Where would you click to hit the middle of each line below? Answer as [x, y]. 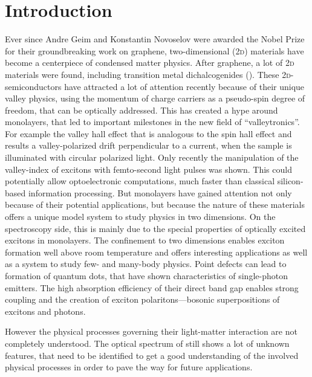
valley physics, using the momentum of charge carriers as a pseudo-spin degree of [155, 98]
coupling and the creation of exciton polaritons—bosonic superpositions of [142, 299]
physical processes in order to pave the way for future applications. [129, 367]
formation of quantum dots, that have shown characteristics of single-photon [146, 275]
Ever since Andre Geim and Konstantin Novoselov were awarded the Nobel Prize [155, 39]
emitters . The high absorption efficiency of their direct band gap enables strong [152, 287]
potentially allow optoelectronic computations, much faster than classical [140, 181]
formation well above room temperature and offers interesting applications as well [156, 252]
